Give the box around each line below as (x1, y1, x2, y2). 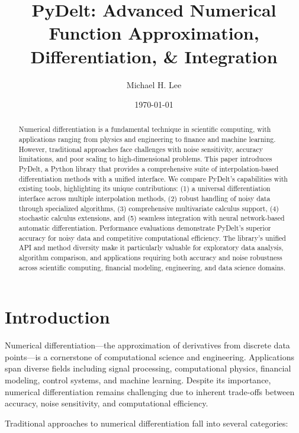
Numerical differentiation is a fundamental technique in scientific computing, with (18, 124, 271, 134)
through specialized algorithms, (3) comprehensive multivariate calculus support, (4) (18, 203, 279, 213)
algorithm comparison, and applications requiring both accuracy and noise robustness (18, 253, 282, 263)
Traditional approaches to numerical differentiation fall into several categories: (5, 416, 288, 429)
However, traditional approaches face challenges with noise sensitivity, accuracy (18, 144, 263, 154)
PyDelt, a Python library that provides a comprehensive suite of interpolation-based (18, 164, 279, 174)
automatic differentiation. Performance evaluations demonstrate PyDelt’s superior (18, 223, 271, 233)
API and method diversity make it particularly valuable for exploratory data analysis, (18, 243, 284, 253)
